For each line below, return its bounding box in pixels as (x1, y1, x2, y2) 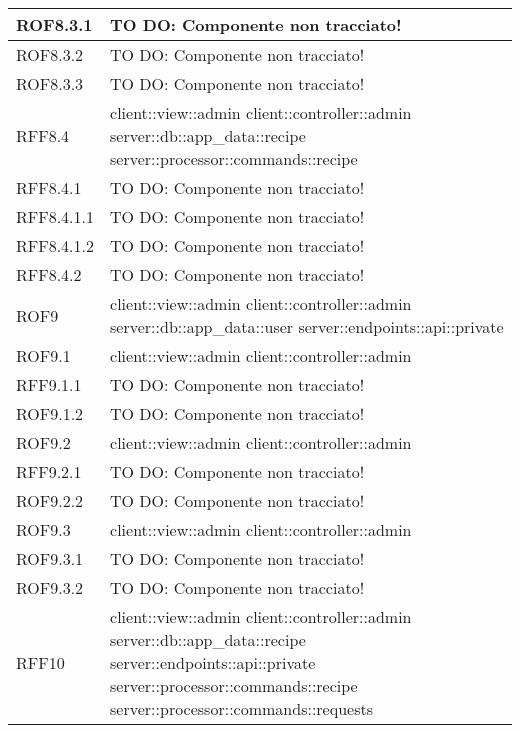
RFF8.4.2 (16, 263, 82, 286)
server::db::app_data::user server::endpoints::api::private (110, 315, 504, 338)
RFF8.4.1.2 (16, 234, 95, 257)
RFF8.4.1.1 (16, 205, 95, 228)
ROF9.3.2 (16, 576, 84, 599)
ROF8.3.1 (16, 13, 93, 36)
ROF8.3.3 (16, 72, 84, 95)
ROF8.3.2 (16, 43, 84, 66)
